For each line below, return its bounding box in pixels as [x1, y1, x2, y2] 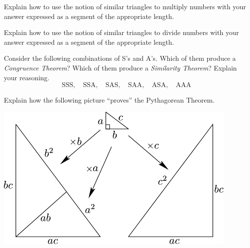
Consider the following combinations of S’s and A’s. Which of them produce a [4, 53, 236, 63]
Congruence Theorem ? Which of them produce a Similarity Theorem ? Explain [4, 62, 237, 72]
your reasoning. [4, 72, 50, 82]
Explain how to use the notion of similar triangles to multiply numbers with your [4, 1, 246, 11]
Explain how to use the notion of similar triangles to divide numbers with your [4, 27, 239, 37]
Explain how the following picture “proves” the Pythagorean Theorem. [4, 95, 215, 105]
